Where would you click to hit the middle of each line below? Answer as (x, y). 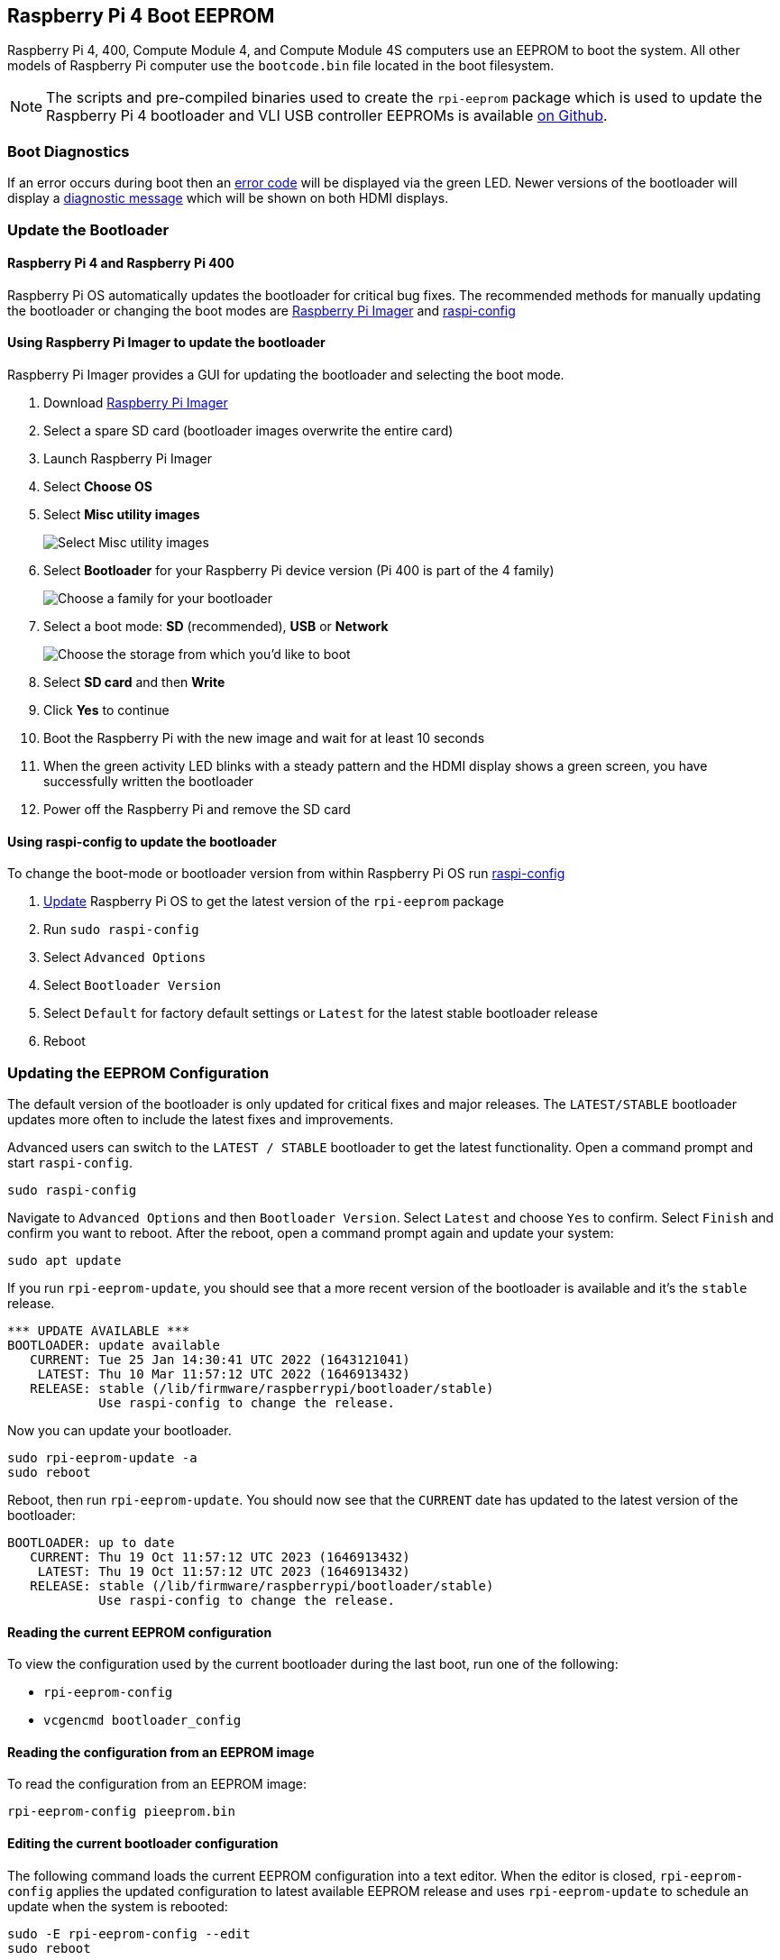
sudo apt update (64, 1260)
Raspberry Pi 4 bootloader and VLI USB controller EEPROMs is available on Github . (327, 116)
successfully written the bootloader (149, 781)
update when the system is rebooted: (118, 1906)
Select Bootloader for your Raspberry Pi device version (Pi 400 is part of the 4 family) (299, 570)
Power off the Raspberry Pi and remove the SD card (197, 809)
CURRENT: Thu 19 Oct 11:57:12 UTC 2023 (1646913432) (220, 1557)
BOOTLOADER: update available (114, 1345)
